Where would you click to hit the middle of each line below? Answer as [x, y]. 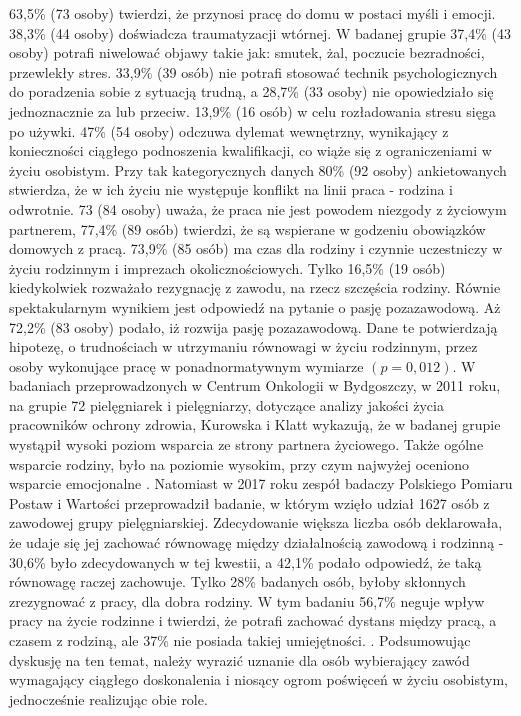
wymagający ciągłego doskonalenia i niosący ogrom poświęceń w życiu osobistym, [258, 679]
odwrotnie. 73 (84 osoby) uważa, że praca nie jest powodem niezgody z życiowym [258, 208]
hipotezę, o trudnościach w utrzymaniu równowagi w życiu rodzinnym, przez [243, 346]
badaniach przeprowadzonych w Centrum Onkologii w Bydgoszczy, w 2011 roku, [255, 385]
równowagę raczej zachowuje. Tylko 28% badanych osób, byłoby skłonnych [237, 581]
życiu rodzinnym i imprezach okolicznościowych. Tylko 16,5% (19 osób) [227, 267]
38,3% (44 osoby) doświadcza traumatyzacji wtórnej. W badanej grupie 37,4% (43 [260, 32]
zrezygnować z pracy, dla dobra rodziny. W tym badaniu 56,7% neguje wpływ [247, 600]
